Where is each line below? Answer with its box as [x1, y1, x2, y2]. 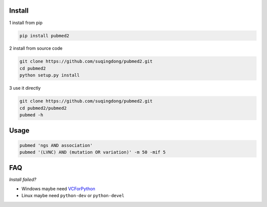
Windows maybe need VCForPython [21, 185, 96, 192]
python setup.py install [19, 72, 80, 78]
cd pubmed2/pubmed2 [19, 105, 67, 111]
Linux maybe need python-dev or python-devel [21, 193, 125, 199]
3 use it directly [9, 85, 41, 91]
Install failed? [9, 176, 37, 182]
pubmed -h [19, 112, 44, 118]
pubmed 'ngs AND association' [19, 142, 93, 148]
